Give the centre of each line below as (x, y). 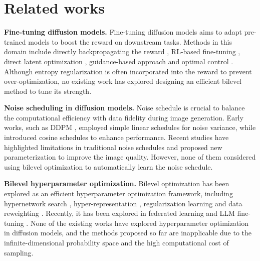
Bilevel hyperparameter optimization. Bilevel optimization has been (117, 183)
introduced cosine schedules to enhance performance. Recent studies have (116, 137)
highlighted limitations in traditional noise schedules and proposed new (113, 147)
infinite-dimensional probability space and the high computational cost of (116, 242)
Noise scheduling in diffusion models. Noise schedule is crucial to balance (124, 108)
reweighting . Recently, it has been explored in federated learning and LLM (119, 213)
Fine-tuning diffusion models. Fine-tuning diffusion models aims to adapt (123, 32)
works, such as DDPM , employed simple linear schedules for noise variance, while (130, 127)
